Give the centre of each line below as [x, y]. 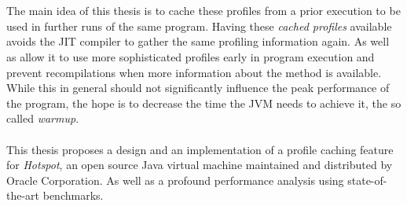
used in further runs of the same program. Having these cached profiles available [199, 26]
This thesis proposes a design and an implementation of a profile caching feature [200, 149]
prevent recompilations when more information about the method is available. [194, 72]
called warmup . [43, 118]
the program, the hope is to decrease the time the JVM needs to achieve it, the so [204, 103]
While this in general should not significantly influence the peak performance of [198, 88]
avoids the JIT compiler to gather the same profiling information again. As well [198, 41]
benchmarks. [73, 195]
